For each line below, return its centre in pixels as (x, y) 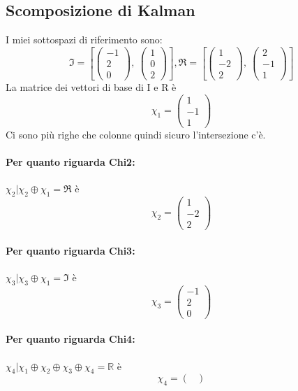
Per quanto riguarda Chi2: (70, 161)
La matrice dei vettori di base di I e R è (91, 86)
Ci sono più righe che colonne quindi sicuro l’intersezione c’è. (136, 134)
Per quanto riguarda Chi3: (70, 250)
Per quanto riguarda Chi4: (70, 339)
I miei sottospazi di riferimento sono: (84, 40)
